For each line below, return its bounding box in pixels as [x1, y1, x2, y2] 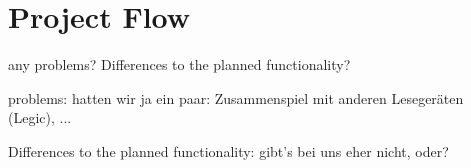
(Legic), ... [8, 107, 72, 128]
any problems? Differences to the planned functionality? [8, 54, 351, 75]
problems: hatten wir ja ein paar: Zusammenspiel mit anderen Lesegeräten [8, 87, 464, 108]
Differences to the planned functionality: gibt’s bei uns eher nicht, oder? [8, 140, 449, 161]
